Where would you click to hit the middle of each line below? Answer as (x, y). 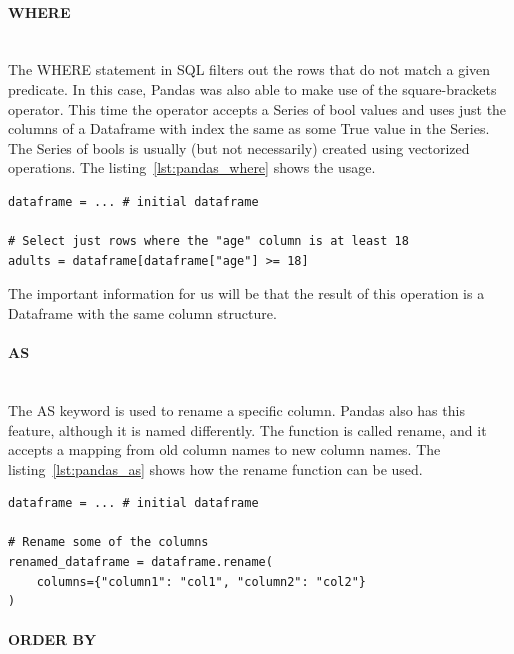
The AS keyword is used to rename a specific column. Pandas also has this (236, 409)
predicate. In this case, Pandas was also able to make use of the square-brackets (252, 88)
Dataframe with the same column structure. (142, 312)
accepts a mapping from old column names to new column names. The (224, 449)
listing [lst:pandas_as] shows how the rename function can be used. (215, 468)
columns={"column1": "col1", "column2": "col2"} (201, 581)
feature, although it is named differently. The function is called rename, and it (247, 429)
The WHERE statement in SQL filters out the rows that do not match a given (249, 69)
